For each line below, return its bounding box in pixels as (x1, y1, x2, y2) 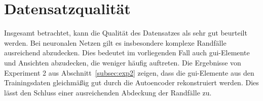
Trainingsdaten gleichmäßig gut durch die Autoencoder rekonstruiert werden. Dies (4, 77, 259, 88)
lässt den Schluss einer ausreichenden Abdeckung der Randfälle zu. (4, 87, 212, 97)
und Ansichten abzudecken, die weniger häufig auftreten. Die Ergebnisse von (4, 57, 241, 68)
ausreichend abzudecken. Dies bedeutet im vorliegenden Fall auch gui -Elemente (4, 47, 250, 58)
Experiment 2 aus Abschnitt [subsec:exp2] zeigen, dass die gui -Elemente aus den (4, 67, 254, 78)
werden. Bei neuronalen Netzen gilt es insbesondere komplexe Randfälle (4, 37, 227, 48)
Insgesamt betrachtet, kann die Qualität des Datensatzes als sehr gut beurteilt (4, 27, 247, 38)
